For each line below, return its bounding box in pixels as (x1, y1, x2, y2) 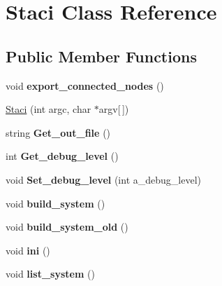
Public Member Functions (6, 45, 197, 67)
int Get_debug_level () (6, 149, 119, 163)
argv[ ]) (98, 102, 129, 116)
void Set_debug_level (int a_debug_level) (6, 172, 201, 186)
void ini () (6, 243, 50, 257)
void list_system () (6, 266, 95, 281)
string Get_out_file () (6, 125, 111, 139)
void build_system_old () (6, 219, 128, 234)
